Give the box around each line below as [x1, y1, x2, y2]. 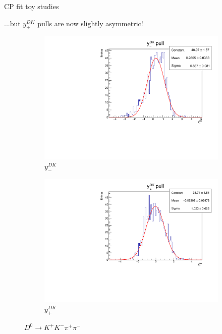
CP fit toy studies [4, 1, 59, 11]
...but [4, 18, 21, 28]
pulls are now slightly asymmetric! [37, 18, 143, 28]
